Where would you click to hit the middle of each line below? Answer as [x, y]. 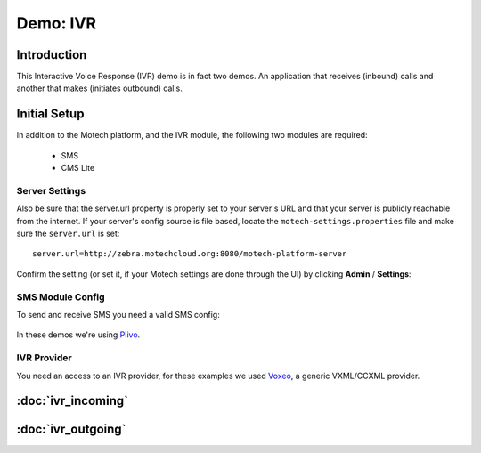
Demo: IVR [57, 23]
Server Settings [51, 190]
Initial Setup [50, 114]
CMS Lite [78, 168]
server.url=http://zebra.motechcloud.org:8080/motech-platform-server [190, 254]
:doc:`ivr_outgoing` [71, 429]
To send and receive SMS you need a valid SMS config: [118, 314]
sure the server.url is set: [68, 234]
